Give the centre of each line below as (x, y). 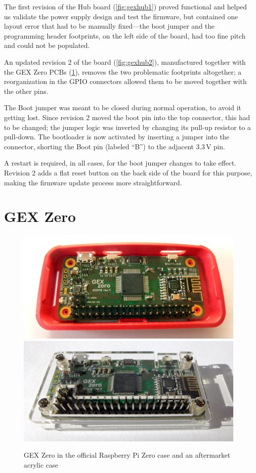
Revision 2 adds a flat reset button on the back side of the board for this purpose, (128, 172)
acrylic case (41, 464)
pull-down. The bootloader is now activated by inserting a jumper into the (117, 137)
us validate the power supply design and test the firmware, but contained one (121, 16)
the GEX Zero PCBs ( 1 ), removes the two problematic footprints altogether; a (123, 71)
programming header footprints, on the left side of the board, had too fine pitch (125, 35)
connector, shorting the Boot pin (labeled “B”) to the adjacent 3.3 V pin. (115, 146)
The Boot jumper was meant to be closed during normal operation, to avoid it (123, 107)
